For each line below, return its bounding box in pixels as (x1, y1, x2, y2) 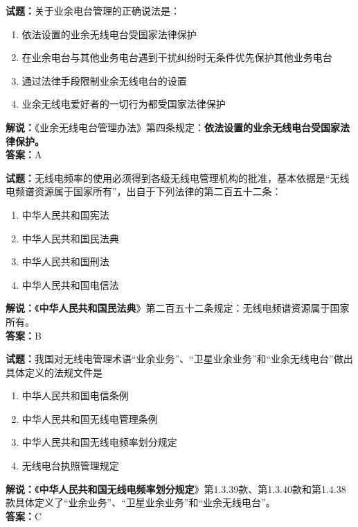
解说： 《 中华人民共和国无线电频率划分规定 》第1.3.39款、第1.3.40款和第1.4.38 (6, 481, 346, 496)
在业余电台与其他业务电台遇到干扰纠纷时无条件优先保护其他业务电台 (21, 50, 332, 65)
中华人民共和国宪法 (21, 207, 109, 221)
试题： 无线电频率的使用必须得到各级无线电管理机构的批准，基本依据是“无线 (6, 170, 350, 185)
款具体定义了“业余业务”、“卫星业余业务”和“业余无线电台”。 (6, 495, 276, 510)
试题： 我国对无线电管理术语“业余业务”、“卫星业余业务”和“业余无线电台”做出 (6, 351, 353, 366)
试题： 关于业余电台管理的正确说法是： (6, 3, 180, 17)
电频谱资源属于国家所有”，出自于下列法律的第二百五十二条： (6, 184, 282, 199)
